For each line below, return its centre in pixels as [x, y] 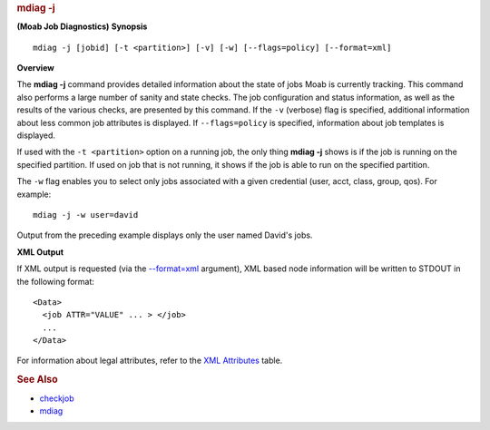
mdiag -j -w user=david [86, 215]
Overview [35, 68]
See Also [37, 379]
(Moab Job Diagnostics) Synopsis [82, 26]
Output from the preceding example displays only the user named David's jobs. [165, 235]
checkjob [57, 398]
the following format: [56, 281]
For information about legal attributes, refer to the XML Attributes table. [150, 361]
